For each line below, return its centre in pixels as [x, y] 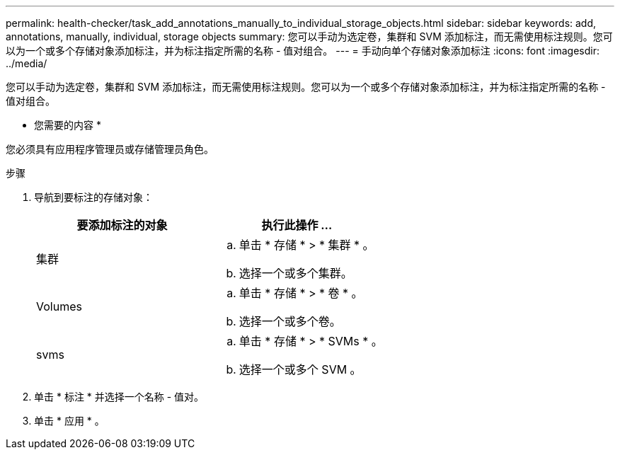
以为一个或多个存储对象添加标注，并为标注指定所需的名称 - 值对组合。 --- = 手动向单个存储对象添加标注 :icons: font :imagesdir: [303, 51]
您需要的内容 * [68, 125]
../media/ [27, 63]
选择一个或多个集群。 [295, 273]
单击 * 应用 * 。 [69, 421]
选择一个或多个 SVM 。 [300, 369]
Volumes [59, 306]
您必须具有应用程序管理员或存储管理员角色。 [110, 149]
